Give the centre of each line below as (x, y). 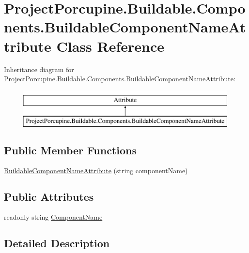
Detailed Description (57, 243)
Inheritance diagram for (39, 69)
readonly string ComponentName (53, 216)
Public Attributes (49, 197)
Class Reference (110, 46)
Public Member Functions (70, 150)
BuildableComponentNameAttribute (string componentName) (96, 171)
